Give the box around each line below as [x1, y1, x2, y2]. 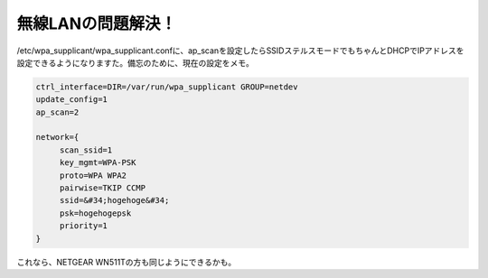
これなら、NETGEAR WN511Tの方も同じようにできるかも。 [16, 256, 237, 267]
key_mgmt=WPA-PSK [59, 158, 136, 168]
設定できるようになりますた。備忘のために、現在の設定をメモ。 [16, 57, 255, 68]
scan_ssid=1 [59, 144, 113, 155]
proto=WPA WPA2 [59, 170, 127, 181]
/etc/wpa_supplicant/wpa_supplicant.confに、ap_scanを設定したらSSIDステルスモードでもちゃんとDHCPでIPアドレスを [16, 45, 465, 56]
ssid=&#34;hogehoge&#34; [59, 195, 170, 206]
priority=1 [59, 221, 108, 231]
